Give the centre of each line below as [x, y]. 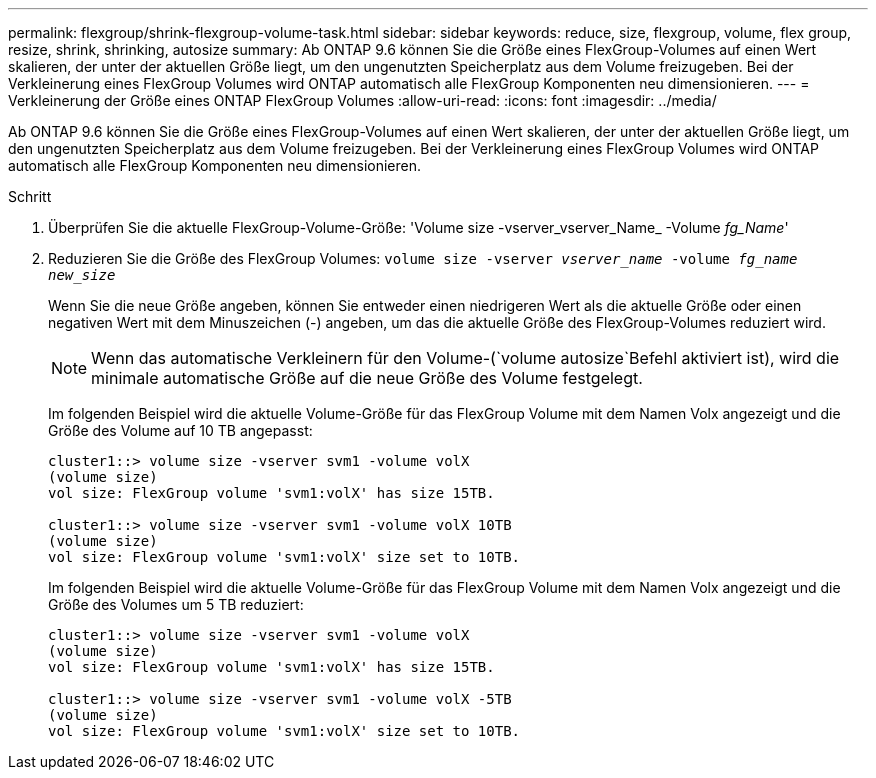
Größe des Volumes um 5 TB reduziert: [176, 604]
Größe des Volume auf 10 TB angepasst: [180, 430]
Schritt [30, 196]
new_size [82, 275]
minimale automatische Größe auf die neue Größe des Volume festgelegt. [367, 378]
